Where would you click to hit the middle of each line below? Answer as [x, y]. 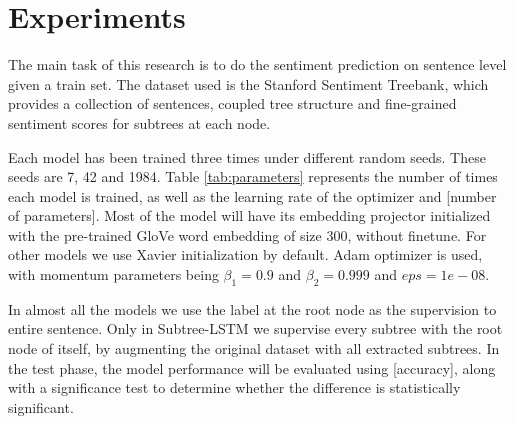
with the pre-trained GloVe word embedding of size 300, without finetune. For [247, 234]
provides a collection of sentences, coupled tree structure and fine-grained [232, 103]
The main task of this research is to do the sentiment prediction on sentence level [257, 64]
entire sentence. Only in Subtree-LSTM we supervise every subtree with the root [255, 328]
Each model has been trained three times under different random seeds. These [247, 156]
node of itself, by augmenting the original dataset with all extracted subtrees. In [254, 348]
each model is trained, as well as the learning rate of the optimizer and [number [252, 195]
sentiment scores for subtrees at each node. [139, 122]
